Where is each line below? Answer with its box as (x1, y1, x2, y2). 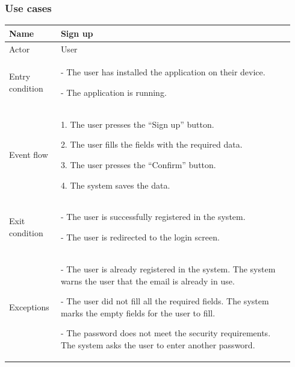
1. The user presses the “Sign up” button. (60, 118, 214, 130)
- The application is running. (60, 86, 167, 98)
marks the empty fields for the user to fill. (60, 306, 216, 319)
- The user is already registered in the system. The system (60, 262, 276, 275)
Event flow (9, 148, 48, 161)
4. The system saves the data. (60, 178, 170, 191)
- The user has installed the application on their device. (60, 66, 265, 78)
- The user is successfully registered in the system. (60, 210, 246, 223)
